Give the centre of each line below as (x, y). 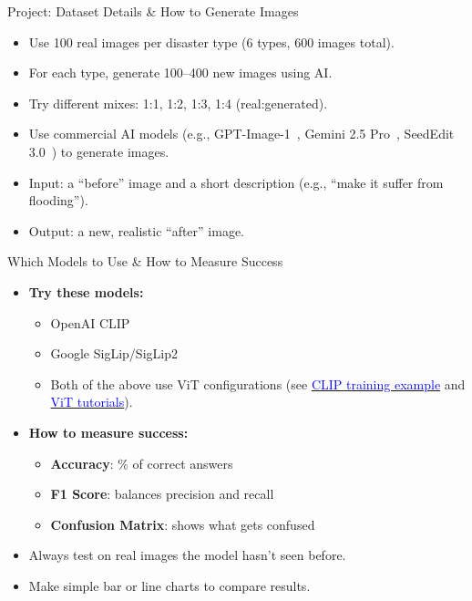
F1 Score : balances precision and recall (162, 494)
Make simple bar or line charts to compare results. (169, 585)
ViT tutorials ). (92, 402)
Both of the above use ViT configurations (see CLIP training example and (258, 383)
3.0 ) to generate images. (99, 151)
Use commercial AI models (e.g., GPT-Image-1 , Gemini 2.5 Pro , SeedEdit (241, 134)
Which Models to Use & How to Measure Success (145, 261)
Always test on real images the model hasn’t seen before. (187, 555)
